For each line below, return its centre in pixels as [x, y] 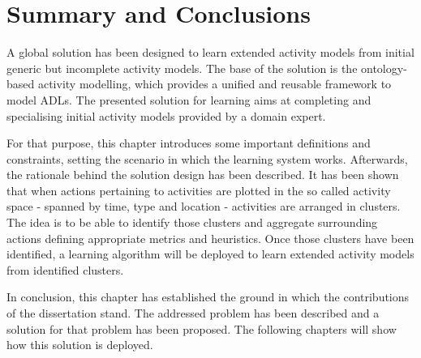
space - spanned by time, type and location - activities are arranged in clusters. [204, 206]
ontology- [384, 68]
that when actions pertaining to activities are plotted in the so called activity [199, 190]
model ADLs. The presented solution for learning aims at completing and [189, 99]
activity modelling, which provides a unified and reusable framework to [215, 84]
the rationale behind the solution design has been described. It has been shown [203, 175]
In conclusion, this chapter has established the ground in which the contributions [208, 297]
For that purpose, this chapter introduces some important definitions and [189, 143]
